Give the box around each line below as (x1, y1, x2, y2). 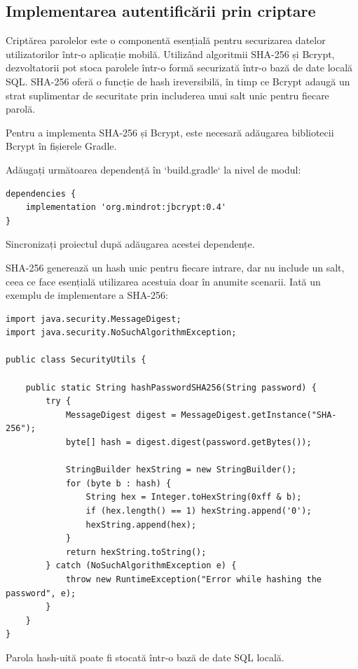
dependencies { (6, 188, 76, 199)
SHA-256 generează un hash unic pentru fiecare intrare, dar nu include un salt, (6, 260, 345, 274)
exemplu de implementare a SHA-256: (6, 288, 168, 302)
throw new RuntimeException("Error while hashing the (65, 574, 322, 584)
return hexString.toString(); (65, 547, 207, 557)
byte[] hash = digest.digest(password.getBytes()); (65, 437, 312, 448)
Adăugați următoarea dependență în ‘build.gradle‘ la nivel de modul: (6, 162, 301, 176)
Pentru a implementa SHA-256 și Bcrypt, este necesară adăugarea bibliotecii (6, 125, 334, 139)
